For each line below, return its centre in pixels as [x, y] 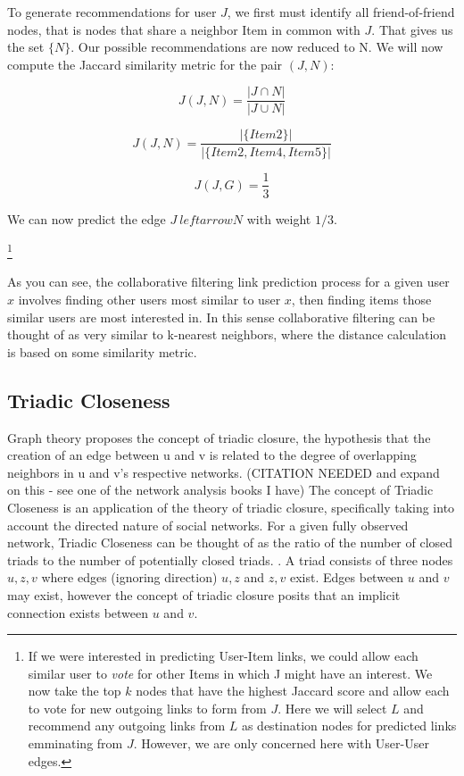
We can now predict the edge [87, 218]
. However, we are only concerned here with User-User [281, 743]
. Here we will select [332, 708]
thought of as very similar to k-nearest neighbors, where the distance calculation [227, 334]
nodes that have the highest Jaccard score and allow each [293, 691]
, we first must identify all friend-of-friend [341, 12]
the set [26, 47]
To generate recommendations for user [112, 12]
